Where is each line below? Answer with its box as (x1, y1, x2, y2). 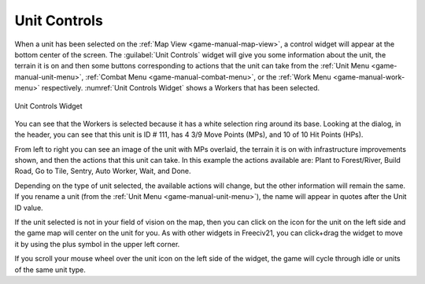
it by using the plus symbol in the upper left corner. (14, 239, 180, 249)
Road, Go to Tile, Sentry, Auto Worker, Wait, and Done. (14, 166, 192, 176)
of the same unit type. (14, 264, 87, 275)
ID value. (14, 203, 43, 212)
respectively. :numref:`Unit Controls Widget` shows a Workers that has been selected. (41, 83, 320, 93)
